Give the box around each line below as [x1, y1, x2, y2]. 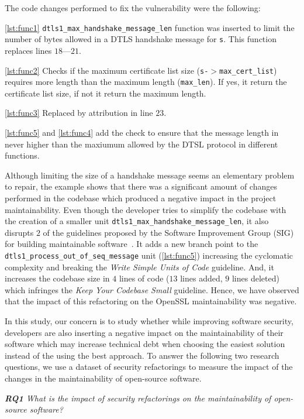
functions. [5, 149, 40, 162]
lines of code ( [119, 272, 170, 284]
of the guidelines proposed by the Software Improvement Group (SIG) [43, 226, 294, 238]
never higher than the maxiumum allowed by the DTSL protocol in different [5, 138, 278, 150]
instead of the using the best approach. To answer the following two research [5, 349, 279, 361]
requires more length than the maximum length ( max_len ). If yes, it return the [5, 75, 287, 88]
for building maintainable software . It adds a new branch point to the [5, 238, 258, 250]
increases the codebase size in [5, 272, 110, 284]
